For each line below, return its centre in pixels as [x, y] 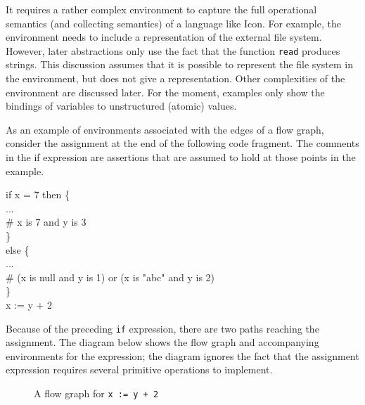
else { [18, 249]
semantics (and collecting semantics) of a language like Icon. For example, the [173, 23]
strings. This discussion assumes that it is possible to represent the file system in [179, 64]
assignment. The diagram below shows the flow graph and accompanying [162, 342]
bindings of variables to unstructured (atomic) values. [121, 106]
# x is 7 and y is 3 [46, 222]
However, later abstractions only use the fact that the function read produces [173, 50]
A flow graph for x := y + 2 [96, 393]
